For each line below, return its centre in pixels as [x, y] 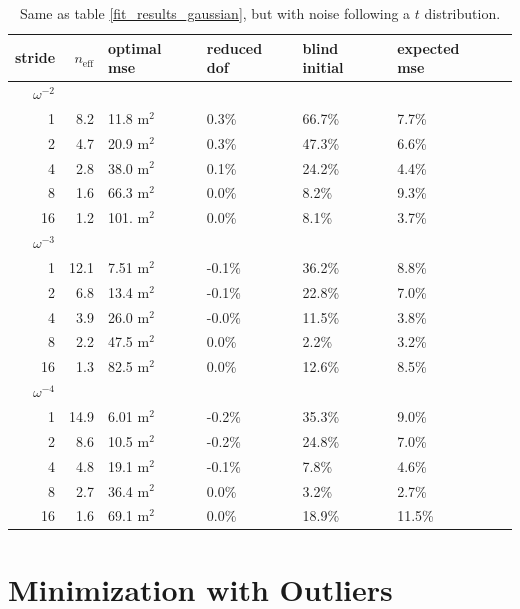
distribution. [462, 13]
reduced [234, 47]
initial [323, 67]
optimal [134, 47]
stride [35, 57]
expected [428, 47]
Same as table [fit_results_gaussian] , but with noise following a [215, 13]
